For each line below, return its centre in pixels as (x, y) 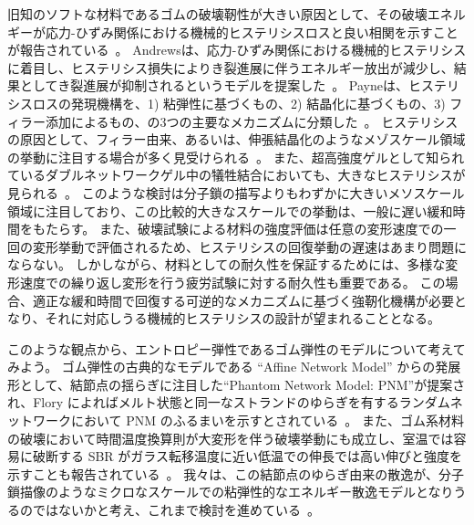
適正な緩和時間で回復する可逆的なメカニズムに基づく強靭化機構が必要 (243, 300)
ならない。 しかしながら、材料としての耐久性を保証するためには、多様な (227, 264)
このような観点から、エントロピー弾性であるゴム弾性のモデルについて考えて (237, 348)
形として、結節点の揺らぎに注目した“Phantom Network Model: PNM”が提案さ (237, 384)
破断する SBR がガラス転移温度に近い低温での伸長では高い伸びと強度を (247, 456)
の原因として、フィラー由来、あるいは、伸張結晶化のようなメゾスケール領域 (237, 139)
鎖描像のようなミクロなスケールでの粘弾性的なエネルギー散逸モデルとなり (231, 492)
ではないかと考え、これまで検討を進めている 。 (176, 510)
